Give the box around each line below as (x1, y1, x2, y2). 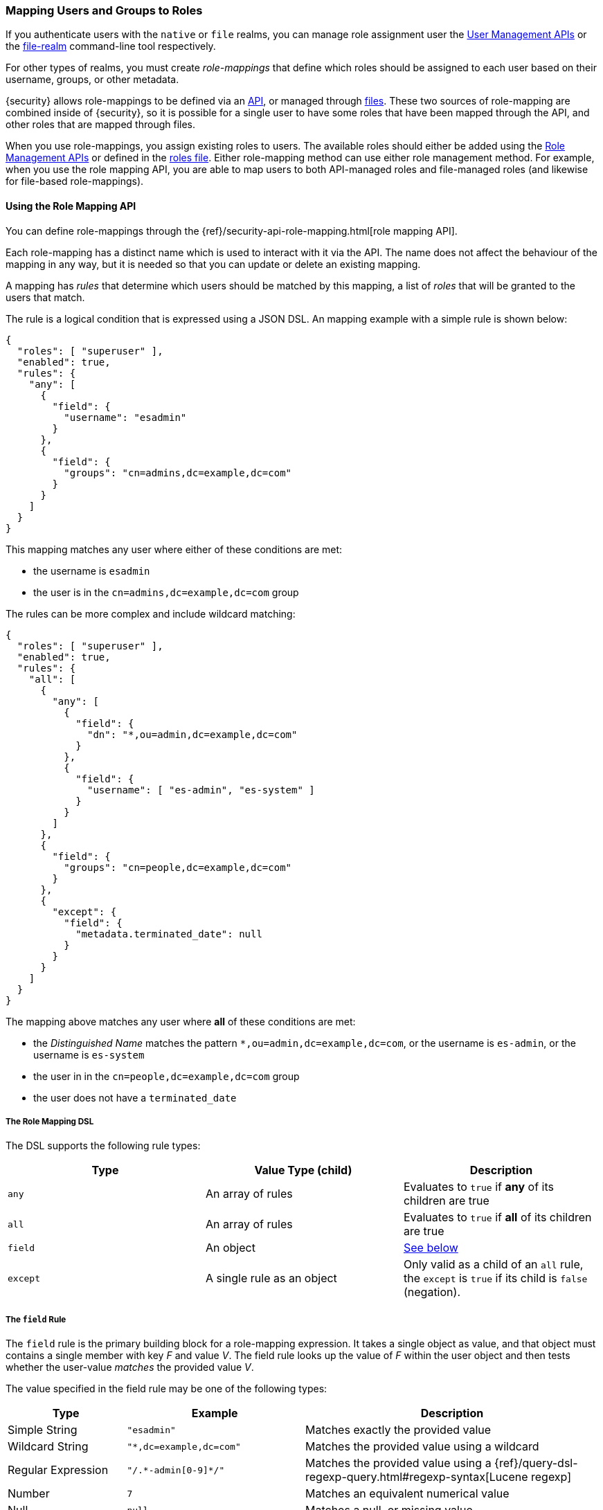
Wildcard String (8, 1439, 89, 1454)
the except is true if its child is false (403, 1271, 588, 1286)
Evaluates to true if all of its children (403, 1210, 592, 1225)
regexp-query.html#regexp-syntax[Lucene (305, 1470, 528, 1484)
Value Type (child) (254, 1163, 352, 1178)
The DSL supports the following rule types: (6, 1140, 201, 1152)
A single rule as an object (205, 1271, 337, 1286)
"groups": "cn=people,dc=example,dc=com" (64, 861, 292, 873)
